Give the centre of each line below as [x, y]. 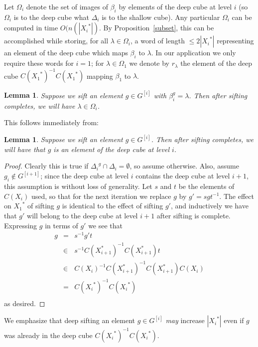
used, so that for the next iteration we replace [101, 196]
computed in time [31, 28]
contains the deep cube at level [183, 176]
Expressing [21, 225]
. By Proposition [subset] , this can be [157, 28]
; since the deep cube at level [85, 176]
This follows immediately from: [51, 122]
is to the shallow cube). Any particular [161, 17]
